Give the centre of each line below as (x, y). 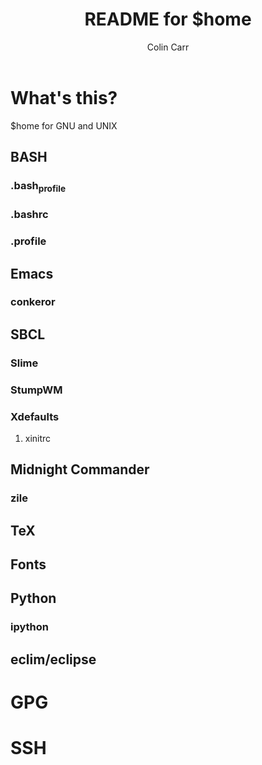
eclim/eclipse (53, 659)
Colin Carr (168, 47)
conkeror (33, 302)
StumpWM (36, 390)
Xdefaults (35, 416)
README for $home (168, 19)
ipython (30, 627)
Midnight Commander (80, 469)
